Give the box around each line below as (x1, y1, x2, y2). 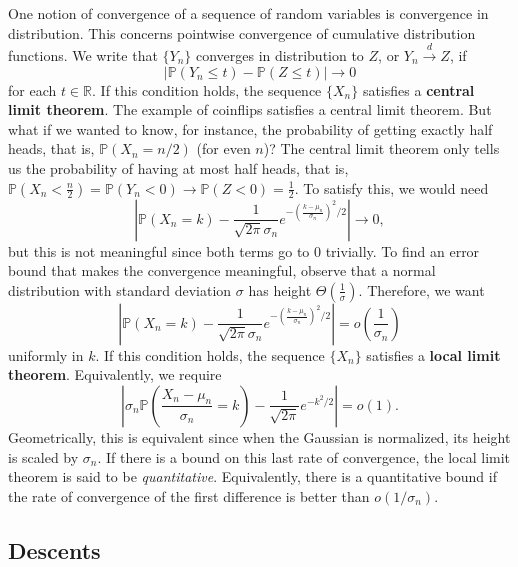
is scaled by (8, 446, 79, 467)
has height (248, 279, 312, 300)
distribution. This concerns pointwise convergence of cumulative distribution (8, 22, 476, 43)
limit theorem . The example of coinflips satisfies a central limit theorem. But (8, 99, 492, 120)
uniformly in (8, 344, 84, 365)
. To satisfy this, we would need (294, 177, 489, 198)
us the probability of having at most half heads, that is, (8, 157, 349, 178)
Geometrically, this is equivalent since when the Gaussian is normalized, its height (8, 426, 511, 447)
